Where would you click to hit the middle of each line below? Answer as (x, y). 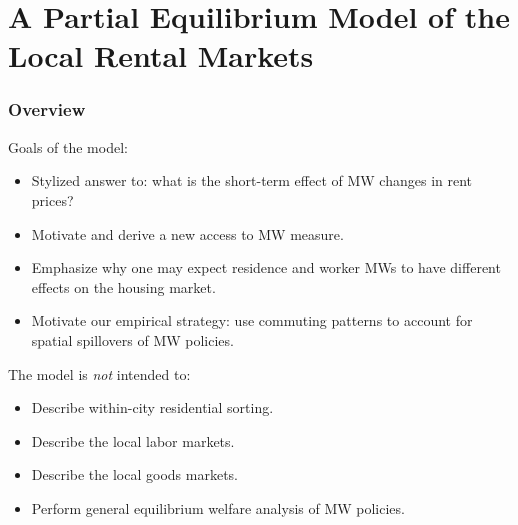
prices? (52, 199)
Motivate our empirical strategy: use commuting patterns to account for (252, 320)
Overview (47, 109)
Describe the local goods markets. (135, 474)
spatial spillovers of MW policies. (132, 339)
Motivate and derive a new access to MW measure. (187, 233)
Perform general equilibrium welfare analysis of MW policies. (218, 507)
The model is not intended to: (99, 373)
